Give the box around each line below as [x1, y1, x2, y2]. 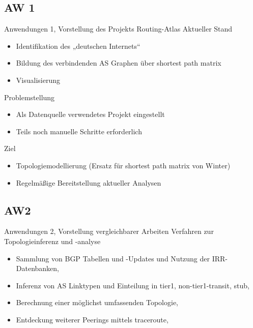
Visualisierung [16, 74, 60, 85]
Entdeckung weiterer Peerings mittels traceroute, [16, 314, 168, 324]
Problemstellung [4, 92, 55, 102]
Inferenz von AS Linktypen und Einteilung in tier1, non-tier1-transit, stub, [16, 280, 249, 290]
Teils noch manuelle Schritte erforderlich [16, 126, 142, 136]
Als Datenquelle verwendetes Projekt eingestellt [16, 109, 165, 120]
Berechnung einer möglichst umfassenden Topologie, [16, 297, 179, 308]
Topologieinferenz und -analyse [4, 235, 101, 246]
